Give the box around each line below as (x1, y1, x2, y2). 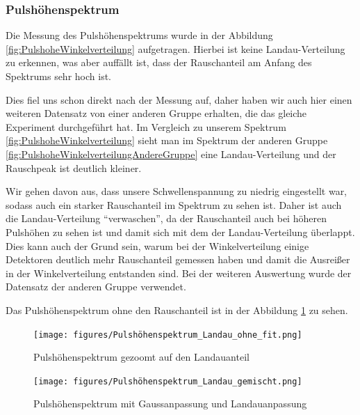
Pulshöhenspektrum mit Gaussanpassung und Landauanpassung (33, 396, 307, 411)
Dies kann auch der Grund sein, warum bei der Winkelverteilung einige (6, 238, 309, 253)
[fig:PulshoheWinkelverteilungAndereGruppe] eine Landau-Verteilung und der (6, 146, 336, 161)
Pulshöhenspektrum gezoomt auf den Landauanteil (33, 350, 249, 364)
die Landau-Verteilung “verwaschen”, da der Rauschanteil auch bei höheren (6, 211, 327, 226)
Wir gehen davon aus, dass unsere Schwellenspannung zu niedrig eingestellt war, (6, 184, 347, 198)
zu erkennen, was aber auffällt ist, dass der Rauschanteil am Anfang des (6, 55, 312, 70)
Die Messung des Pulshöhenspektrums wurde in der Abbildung (6, 28, 273, 42)
